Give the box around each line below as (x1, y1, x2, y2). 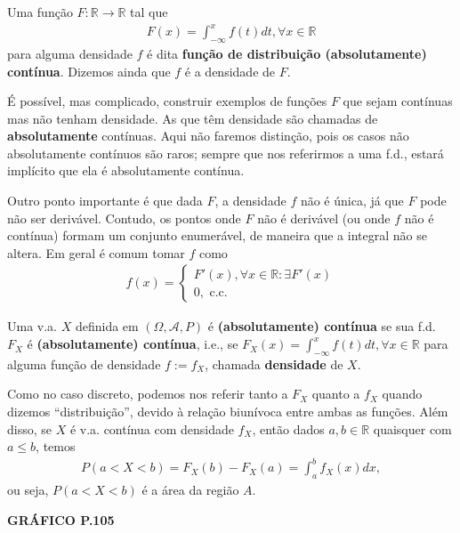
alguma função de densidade (7, 354, 161, 373)
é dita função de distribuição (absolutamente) (147, 44, 427, 62)
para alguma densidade (7, 44, 133, 62)
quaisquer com (373, 419, 452, 438)
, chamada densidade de (205, 354, 343, 373)
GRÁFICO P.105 (7, 510, 115, 529)
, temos (36, 437, 76, 456)
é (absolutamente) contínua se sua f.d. (207, 317, 436, 335)
